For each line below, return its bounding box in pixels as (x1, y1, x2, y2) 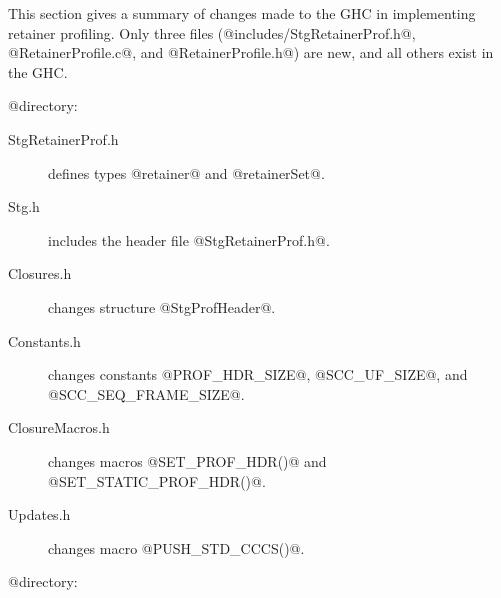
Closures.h (8, 263, 72, 284)
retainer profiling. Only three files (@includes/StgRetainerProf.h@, (8, 22, 416, 43)
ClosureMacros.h (8, 417, 110, 438)
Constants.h (8, 330, 81, 351)
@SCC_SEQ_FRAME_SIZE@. (48, 383, 245, 404)
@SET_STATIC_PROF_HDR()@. (48, 470, 266, 491)
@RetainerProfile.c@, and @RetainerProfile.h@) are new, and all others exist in (8, 42, 494, 63)
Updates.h (8, 504, 71, 525)
